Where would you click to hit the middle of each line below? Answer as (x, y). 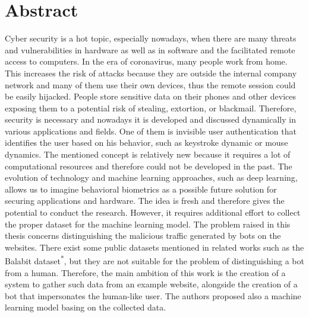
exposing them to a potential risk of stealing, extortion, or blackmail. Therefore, (151, 108)
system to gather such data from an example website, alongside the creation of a (151, 284)
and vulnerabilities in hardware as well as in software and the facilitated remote (150, 49)
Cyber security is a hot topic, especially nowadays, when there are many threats (151, 38)
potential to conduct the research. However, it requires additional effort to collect (153, 212)
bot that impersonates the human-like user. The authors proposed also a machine (153, 295)
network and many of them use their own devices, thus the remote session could (150, 84)
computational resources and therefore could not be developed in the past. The (149, 166)
